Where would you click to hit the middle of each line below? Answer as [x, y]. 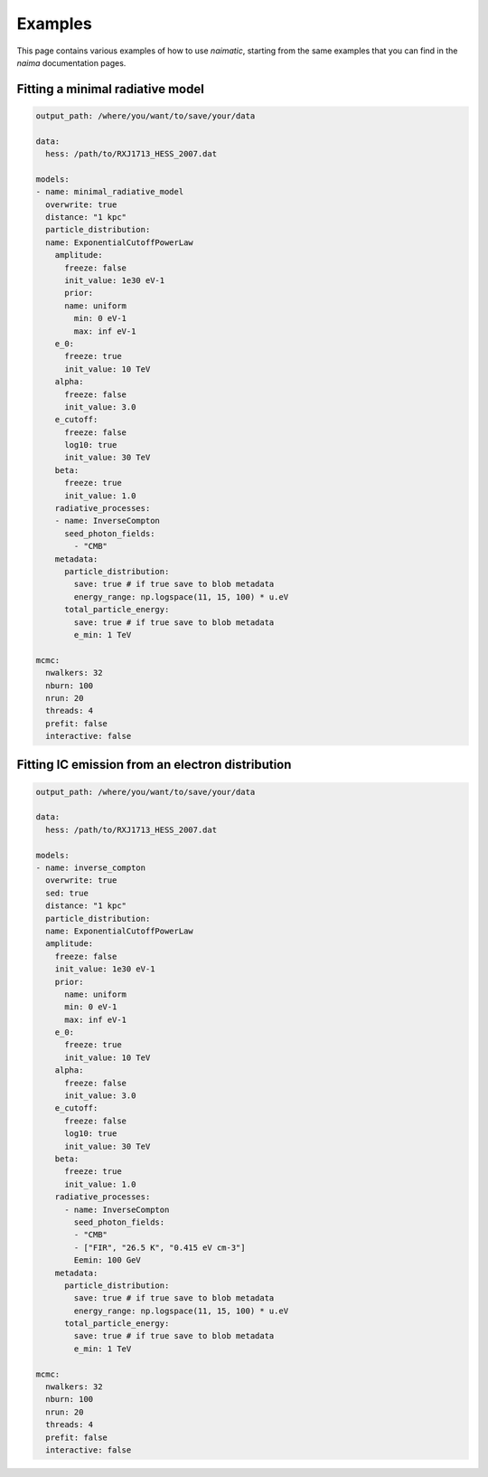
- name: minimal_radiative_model [110, 192]
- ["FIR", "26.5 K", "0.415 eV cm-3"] [160, 1247]
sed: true [67, 893]
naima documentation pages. [71, 62]
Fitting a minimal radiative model [111, 89]
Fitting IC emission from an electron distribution [154, 765]
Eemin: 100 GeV [108, 1260]
